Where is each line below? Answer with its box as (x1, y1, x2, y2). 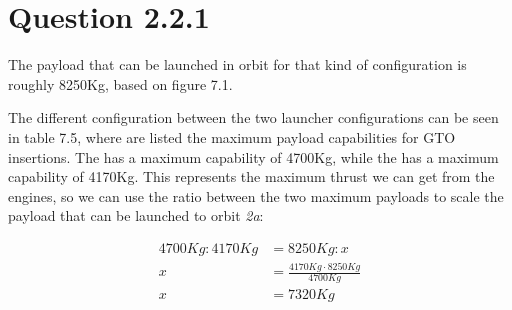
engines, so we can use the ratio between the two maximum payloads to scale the (8, 185, 504, 206)
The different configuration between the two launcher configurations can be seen (8, 107, 499, 128)
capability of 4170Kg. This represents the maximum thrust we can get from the (8, 166, 495, 187)
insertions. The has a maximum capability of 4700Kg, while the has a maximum (8, 146, 499, 167)
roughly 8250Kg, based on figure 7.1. (8, 73, 233, 94)
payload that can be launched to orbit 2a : (8, 205, 264, 226)
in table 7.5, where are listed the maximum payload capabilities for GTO (8, 126, 456, 147)
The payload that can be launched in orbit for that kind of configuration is (8, 54, 467, 75)
